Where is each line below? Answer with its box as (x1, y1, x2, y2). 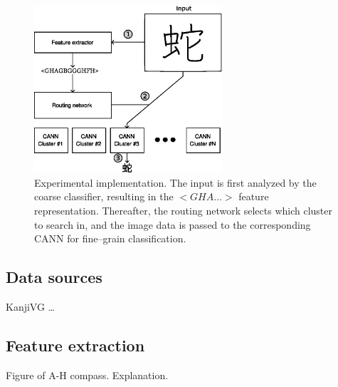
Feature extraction (6, 334, 145, 356)
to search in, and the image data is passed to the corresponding (34, 217, 311, 232)
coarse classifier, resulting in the (34, 189, 174, 204)
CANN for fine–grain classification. (34, 231, 186, 246)
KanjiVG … (6, 299, 55, 314)
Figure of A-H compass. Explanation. (6, 367, 169, 382)
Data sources (6, 266, 102, 288)
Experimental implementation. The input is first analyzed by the (34, 175, 317, 190)
